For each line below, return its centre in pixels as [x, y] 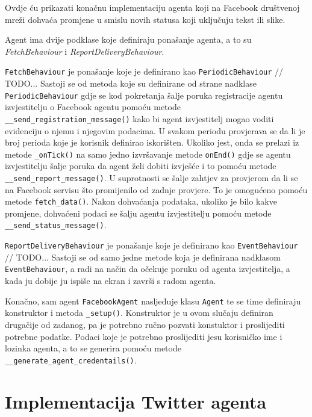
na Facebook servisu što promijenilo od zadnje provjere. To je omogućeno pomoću [156, 189]
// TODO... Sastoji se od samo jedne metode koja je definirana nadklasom [143, 257]
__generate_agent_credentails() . [71, 360]
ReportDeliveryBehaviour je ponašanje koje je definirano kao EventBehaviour [151, 245]
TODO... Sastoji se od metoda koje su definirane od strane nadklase [131, 83]
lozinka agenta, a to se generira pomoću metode [93, 348]
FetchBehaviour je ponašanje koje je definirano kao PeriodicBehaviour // [144, 71]
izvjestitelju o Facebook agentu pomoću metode [93, 107]
